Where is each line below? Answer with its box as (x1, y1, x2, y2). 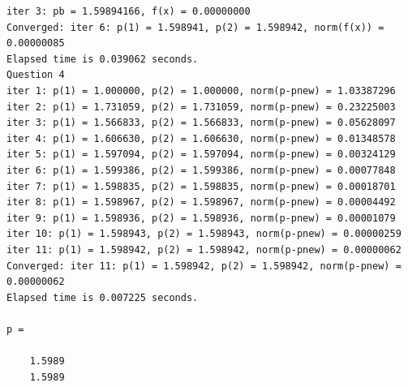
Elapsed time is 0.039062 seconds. (6, 53, 199, 65)
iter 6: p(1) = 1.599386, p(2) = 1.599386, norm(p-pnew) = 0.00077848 (6, 164, 396, 176)
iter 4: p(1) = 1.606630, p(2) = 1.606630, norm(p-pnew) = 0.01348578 (6, 132, 396, 144)
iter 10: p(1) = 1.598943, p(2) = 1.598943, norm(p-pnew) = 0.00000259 (6, 228, 402, 240)
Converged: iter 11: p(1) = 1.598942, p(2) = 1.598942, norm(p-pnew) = (6, 260, 402, 272)
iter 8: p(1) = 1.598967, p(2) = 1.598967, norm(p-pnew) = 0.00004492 (6, 196, 396, 209)
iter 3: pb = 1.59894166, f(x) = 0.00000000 (6, 6, 251, 17)
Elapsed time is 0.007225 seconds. (6, 291, 199, 303)
